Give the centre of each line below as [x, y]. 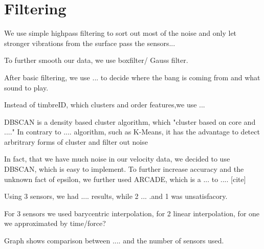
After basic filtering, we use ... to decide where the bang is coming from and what [132, 77]
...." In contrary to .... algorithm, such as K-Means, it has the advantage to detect [132, 132]
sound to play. [26, 87]
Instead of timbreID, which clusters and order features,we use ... [105, 105]
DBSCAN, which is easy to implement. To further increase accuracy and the [124, 169]
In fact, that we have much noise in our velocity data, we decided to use [117, 159]
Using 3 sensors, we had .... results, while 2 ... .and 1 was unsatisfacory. [116, 196]
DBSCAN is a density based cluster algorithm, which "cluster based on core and [130, 121]
